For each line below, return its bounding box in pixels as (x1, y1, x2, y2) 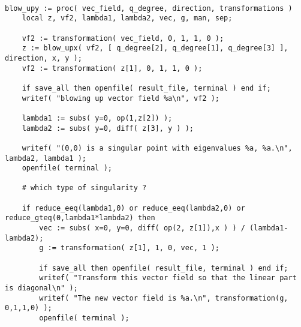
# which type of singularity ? (22, 184, 147, 193)
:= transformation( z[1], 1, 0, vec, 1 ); (47, 244, 219, 253)
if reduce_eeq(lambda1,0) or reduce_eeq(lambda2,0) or (22, 203, 245, 212)
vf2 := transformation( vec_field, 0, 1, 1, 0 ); (22, 34, 224, 43)
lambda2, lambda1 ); (5, 154, 87, 163)
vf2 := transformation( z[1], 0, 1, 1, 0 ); (22, 64, 203, 73)
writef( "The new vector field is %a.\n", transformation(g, (39, 293, 288, 302)
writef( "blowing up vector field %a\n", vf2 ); (22, 94, 219, 103)
